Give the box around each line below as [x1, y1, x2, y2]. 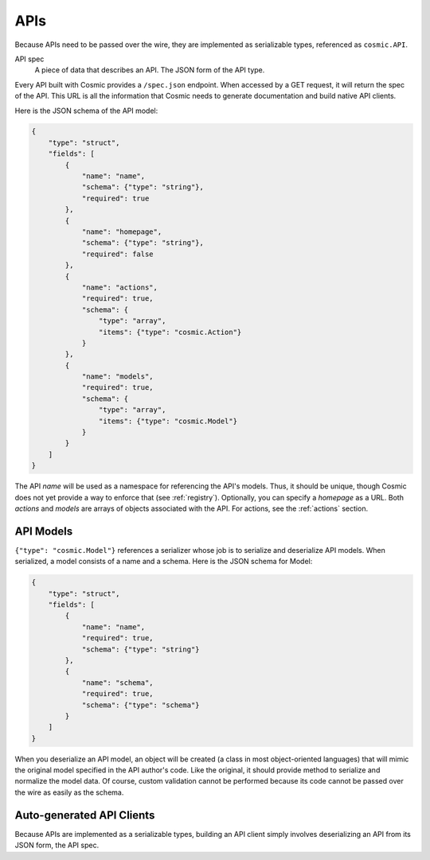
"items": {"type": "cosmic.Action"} [98, 327, 242, 337]
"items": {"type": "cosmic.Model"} [98, 416, 238, 426]
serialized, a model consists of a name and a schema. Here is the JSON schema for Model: [14, 557, 313, 566]
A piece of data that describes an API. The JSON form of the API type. [34, 65, 265, 75]
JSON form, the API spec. [14, 840, 100, 850]
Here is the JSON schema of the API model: [14, 106, 158, 115]
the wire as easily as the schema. [14, 788, 124, 797]
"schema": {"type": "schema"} [81, 700, 200, 710]
